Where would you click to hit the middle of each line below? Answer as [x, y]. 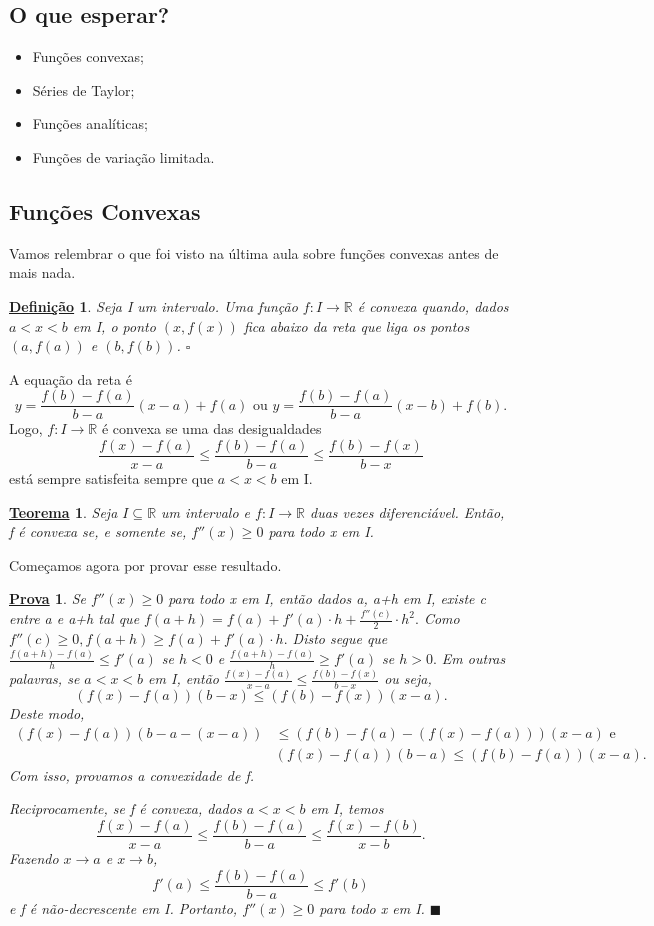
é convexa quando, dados [433, 305]
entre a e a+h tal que [74, 618]
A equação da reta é [70, 378]
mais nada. [42, 272]
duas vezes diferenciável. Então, [407, 511]
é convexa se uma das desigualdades [211, 428]
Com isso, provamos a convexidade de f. [131, 774]
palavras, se [44, 678]
